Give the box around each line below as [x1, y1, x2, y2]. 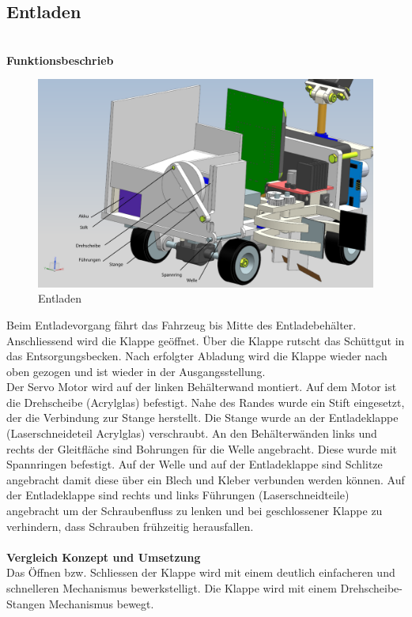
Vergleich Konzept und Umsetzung [6, 548, 201, 565]
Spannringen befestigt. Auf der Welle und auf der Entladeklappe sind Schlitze [6, 456, 383, 472]
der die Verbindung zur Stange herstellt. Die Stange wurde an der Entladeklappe [6, 409, 399, 426]
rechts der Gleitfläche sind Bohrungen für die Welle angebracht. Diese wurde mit [6, 440, 398, 457]
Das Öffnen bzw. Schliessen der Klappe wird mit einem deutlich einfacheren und [6, 564, 395, 581]
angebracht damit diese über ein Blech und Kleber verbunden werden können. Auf [6, 471, 405, 487]
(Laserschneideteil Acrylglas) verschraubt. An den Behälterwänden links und [6, 425, 377, 442]
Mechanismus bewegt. [48, 595, 154, 611]
